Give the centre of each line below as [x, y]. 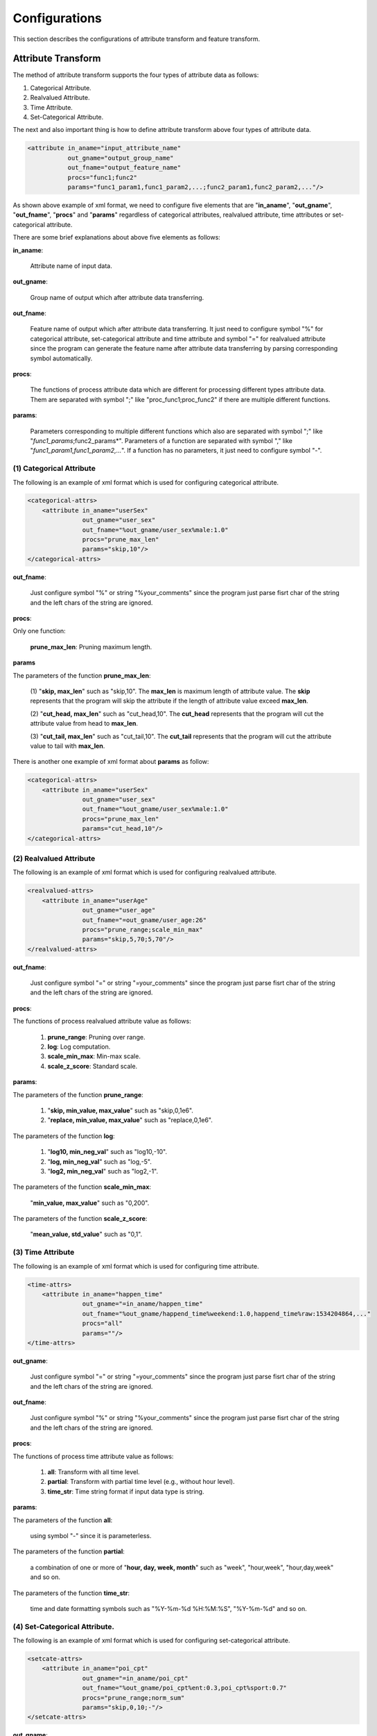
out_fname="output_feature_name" [124, 168]
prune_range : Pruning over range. [96, 1037]
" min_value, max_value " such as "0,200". [90, 1203]
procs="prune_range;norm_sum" [133, 1697]
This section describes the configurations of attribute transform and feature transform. [137, 39]
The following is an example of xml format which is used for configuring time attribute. [136, 1266]
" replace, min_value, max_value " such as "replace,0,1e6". [130, 1120]
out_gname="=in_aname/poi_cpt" [135, 1678]
